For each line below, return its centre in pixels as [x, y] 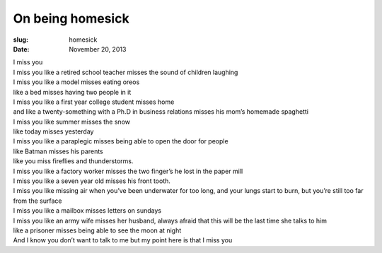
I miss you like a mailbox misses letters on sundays [87, 211]
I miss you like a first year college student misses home [94, 102]
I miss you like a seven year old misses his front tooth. [92, 181]
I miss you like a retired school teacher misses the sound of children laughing [126, 72]
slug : [21, 40]
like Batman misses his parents [58, 151]
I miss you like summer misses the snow [72, 122]
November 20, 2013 [98, 49]
